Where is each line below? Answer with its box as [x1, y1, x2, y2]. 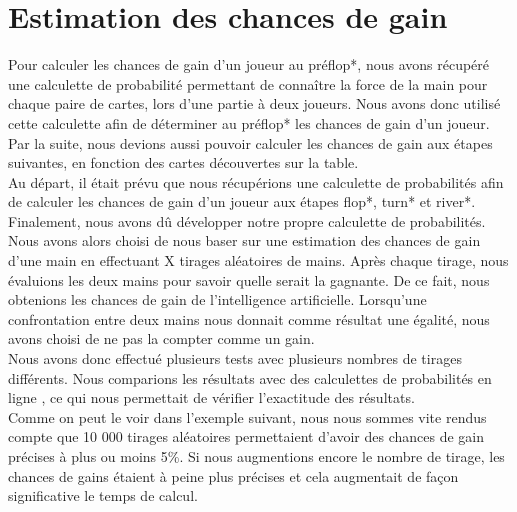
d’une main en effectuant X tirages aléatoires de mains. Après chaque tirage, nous [8, 250, 509, 271]
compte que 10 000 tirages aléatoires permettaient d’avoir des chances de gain [8, 426, 485, 447]
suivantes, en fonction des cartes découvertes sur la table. [8, 152, 359, 173]
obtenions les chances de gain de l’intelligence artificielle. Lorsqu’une [8, 289, 427, 310]
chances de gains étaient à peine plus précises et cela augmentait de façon [8, 465, 459, 486]
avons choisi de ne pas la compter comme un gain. [8, 328, 315, 349]
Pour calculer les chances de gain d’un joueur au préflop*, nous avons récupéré [8, 54, 490, 75]
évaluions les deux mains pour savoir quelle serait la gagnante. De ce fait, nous [8, 269, 490, 290]
